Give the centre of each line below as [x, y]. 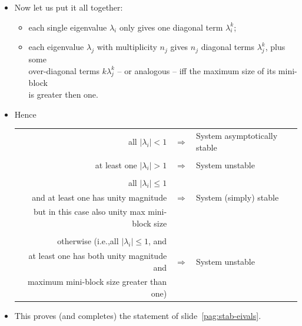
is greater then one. [63, 94]
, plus [275, 47]
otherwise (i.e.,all [88, 241]
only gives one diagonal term [171, 27]
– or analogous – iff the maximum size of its [197, 70]
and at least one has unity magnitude [99, 197]
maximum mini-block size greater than [97, 282]
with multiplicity [127, 47]
